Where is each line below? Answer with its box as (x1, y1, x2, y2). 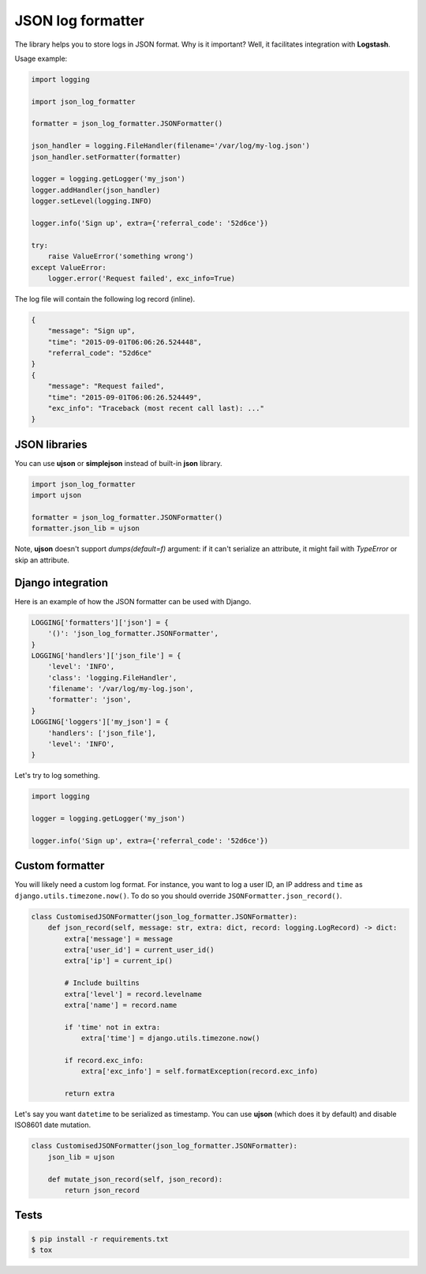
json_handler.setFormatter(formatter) (31, 152, 181, 161)
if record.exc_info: (64, 1055, 144, 1065)
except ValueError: (31, 263, 106, 272)
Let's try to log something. (14, 771, 100, 780)
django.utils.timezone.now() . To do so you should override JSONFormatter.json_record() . (14, 891, 342, 900)
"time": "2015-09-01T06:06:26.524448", (47, 337, 203, 347)
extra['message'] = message (64, 934, 174, 943)
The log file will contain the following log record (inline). (14, 294, 196, 303)
